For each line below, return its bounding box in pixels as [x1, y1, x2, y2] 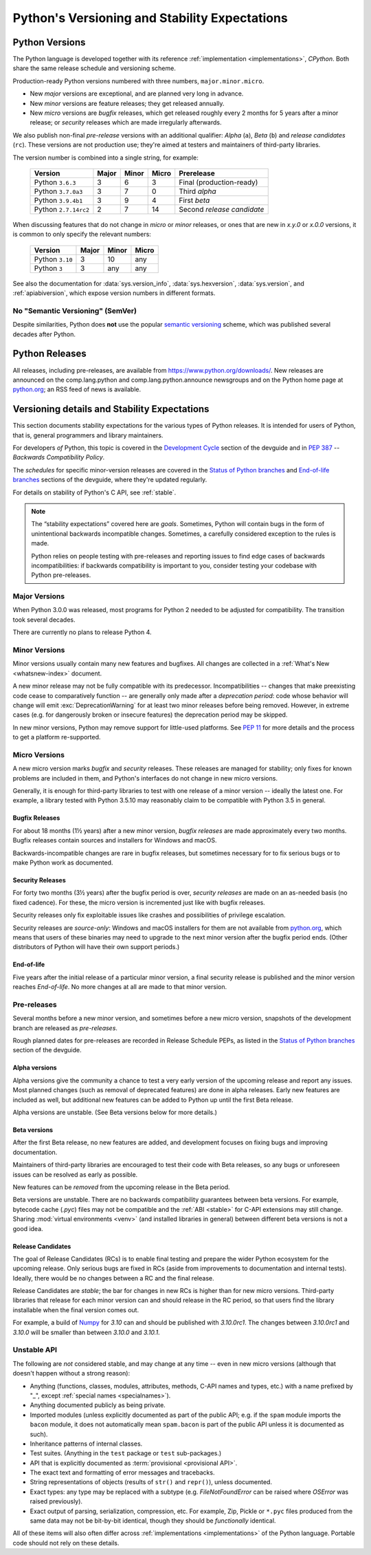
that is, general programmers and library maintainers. [12, 431, 164, 439]
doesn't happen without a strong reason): [12, 1369, 131, 1378]
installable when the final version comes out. [12, 1305, 139, 1314]
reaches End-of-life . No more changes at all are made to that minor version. [12, 983, 227, 991]
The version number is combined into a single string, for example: [12, 153, 199, 162]
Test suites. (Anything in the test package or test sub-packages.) [30, 1449, 222, 1457]
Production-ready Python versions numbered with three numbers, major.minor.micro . [12, 76, 265, 85]
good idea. [12, 1224, 44, 1232]
